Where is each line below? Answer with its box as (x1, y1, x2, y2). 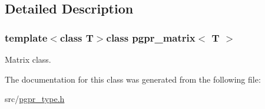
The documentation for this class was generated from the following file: (5, 73, 261, 85)
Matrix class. (5, 53, 51, 65)
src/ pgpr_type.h (5, 93, 65, 105)
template (5, 30, 48, 45)
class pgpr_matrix (106, 30, 196, 45)
